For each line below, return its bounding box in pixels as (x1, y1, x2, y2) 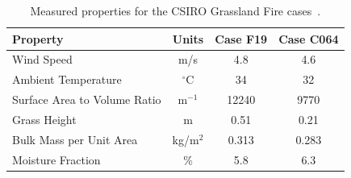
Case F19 (215, 30, 268, 47)
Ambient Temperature (12, 71, 122, 88)
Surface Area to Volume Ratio (12, 91, 161, 108)
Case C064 (278, 30, 339, 47)
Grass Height (12, 110, 77, 127)
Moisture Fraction (12, 151, 101, 168)
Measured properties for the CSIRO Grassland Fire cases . (30, 2, 321, 19)
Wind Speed (12, 51, 73, 68)
